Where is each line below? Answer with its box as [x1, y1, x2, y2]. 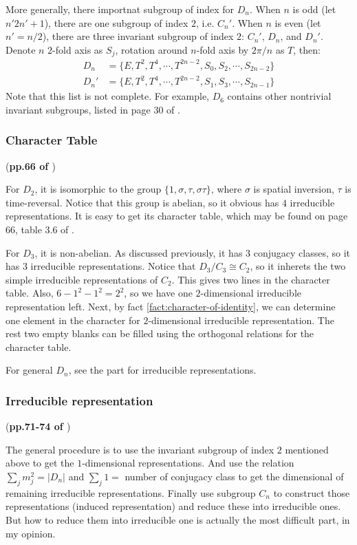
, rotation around [115, 42, 188, 56]
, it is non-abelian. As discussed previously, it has [34, 245, 243, 259]
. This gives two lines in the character [171, 272, 330, 286]
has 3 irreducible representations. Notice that [6, 259, 196, 273]
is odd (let [292, 2, 336, 16]
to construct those [273, 485, 350, 500]
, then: [293, 42, 321, 56]
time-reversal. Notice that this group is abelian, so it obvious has [6, 195, 279, 209]
